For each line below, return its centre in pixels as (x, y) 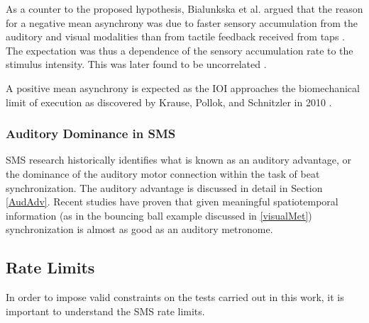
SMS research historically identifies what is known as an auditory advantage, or (179, 160)
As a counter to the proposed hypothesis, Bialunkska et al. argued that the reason (184, 8)
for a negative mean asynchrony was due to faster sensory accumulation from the (182, 22)
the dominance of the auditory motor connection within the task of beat (163, 173)
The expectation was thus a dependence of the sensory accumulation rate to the (180, 50)
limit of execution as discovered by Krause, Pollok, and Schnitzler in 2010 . (169, 102)
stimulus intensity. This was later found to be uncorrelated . (136, 64)
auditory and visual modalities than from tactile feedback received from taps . (175, 36)
